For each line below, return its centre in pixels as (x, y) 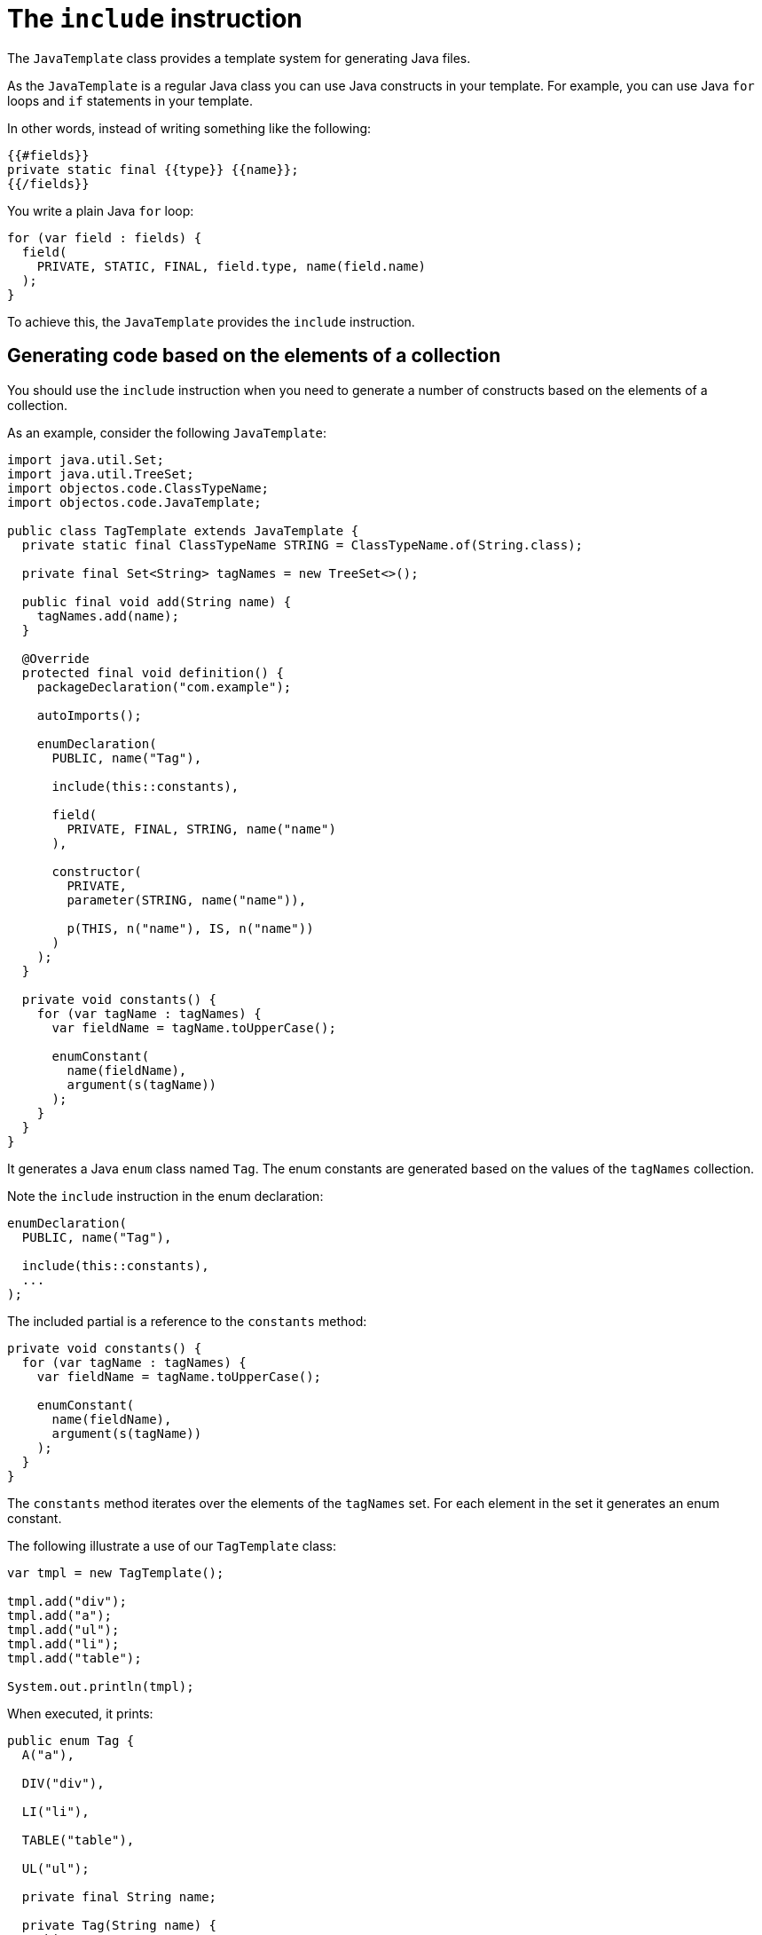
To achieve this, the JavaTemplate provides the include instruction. (211, 321)
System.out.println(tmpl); (101, 1686)
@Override (55, 658)
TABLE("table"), (78, 1840)
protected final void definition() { (153, 672)
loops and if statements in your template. (130, 100)
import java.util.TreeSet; (101, 474)
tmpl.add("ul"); (63, 1629)
